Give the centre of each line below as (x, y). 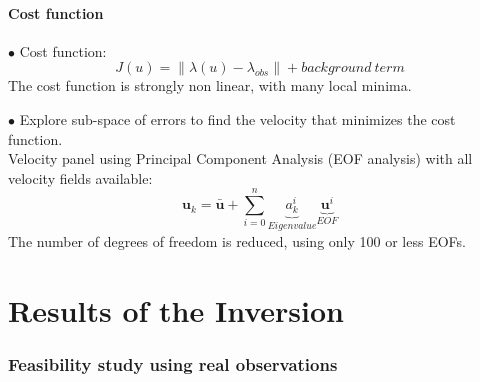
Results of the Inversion (176, 309)
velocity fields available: (80, 177)
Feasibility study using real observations (173, 364)
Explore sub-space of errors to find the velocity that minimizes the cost (237, 118)
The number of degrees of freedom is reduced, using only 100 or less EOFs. (237, 240)
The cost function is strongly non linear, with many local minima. (210, 85)
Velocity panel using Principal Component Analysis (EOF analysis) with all (240, 158)
